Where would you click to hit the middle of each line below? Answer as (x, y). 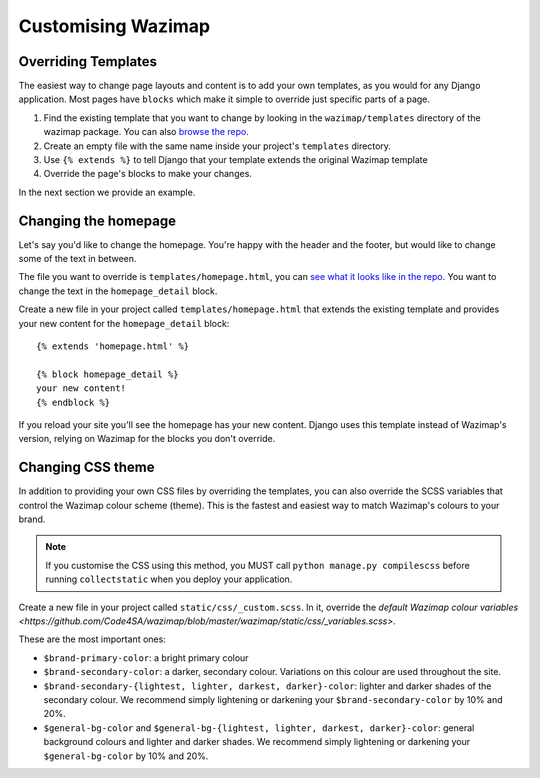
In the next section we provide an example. (107, 192)
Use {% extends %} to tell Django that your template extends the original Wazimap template (236, 160)
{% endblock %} (73, 402)
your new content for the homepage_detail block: (124, 323)
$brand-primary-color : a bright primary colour (146, 657)
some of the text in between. (77, 259)
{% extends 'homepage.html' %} (113, 346)
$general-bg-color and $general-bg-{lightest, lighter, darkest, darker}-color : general (259, 727)
